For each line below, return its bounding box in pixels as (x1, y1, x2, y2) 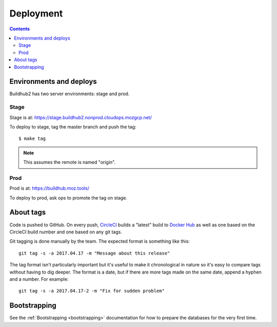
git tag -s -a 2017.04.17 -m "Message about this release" (18, 250, 170, 256)
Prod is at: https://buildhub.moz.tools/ (9, 185, 90, 191)
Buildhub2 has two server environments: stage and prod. (9, 90, 130, 97)
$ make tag (18, 136, 46, 141)
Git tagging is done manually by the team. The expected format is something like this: (9, 238, 190, 244)
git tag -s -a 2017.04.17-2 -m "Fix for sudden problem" (18, 288, 165, 294)
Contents (9, 26, 30, 32)
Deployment (9, 8, 63, 19)
